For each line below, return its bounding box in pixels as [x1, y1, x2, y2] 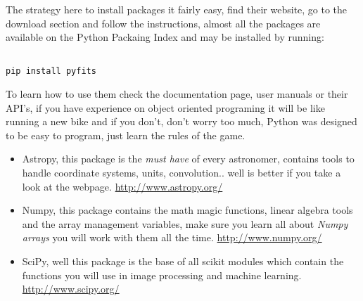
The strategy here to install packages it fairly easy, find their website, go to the [6, 2, 348, 16]
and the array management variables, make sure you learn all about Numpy [22, 216, 348, 231]
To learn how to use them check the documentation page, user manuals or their [6, 87, 348, 101]
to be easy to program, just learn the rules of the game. [6, 127, 246, 142]
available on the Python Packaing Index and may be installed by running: [6, 30, 324, 44]
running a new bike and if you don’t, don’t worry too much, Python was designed [6, 114, 357, 129]
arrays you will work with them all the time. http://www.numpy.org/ [22, 230, 322, 245]
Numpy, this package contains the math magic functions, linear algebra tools [22, 203, 353, 217]
